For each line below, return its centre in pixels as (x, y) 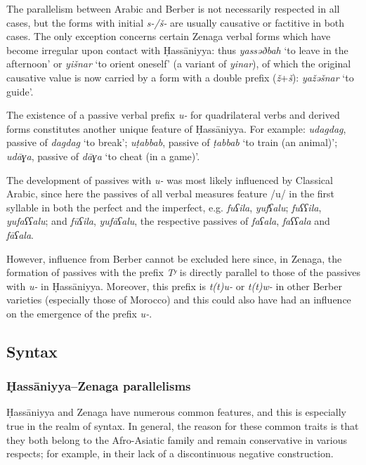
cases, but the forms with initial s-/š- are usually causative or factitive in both (176, 22)
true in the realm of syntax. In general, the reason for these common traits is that (183, 426)
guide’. (20, 91)
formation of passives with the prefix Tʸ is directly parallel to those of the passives (183, 272)
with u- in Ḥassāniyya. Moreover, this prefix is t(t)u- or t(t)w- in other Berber (174, 286)
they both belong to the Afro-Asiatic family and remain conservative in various (177, 439)
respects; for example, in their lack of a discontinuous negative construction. (170, 453)
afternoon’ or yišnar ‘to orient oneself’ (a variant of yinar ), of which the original (179, 64)
